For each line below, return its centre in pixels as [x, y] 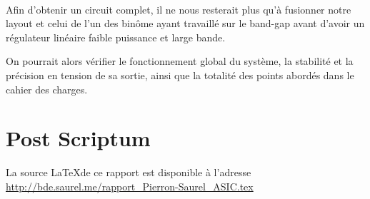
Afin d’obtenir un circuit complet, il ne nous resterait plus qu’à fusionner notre [179, 9]
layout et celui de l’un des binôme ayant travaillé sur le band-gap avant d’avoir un [185, 23]
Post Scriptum [78, 138]
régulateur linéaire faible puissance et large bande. [116, 37]
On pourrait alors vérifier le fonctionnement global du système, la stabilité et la [180, 61]
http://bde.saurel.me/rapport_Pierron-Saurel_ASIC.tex [130, 186]
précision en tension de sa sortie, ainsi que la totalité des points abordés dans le [180, 75]
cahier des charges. [47, 89]
